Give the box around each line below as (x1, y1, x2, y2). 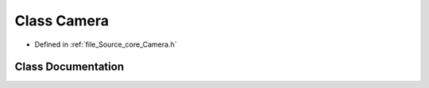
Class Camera (14, 12, 110, 29)
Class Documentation (14, 60, 125, 74)
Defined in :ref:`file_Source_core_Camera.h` (34, 40, 177, 49)
